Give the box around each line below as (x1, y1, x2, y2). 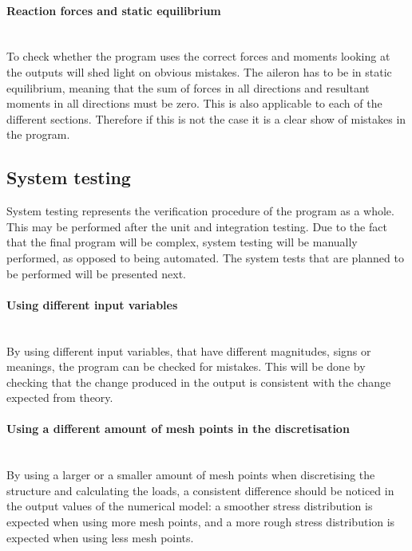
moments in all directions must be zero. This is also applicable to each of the (6, 95, 382, 112)
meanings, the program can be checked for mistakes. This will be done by (6, 358, 366, 375)
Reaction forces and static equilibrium (6, 2, 221, 18)
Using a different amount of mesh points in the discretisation (6, 420, 350, 437)
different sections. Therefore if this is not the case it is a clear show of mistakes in (6, 110, 406, 127)
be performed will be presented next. (6, 265, 186, 281)
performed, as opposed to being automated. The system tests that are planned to (6, 249, 404, 266)
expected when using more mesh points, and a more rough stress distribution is (6, 514, 395, 530)
